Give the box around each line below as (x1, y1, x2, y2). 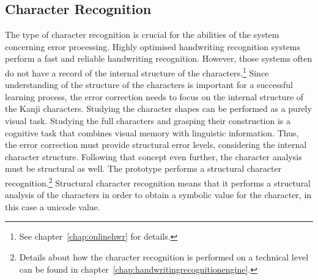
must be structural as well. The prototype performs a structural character (5, 162, 282, 175)
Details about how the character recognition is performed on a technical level (19, 251, 309, 263)
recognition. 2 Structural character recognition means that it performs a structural (5, 174, 311, 189)
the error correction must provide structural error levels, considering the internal (5, 138, 307, 151)
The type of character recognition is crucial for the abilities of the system (5, 28, 279, 41)
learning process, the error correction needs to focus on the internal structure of (5, 90, 304, 103)
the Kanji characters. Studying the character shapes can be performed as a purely (5, 102, 312, 115)
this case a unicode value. (5, 200, 100, 213)
